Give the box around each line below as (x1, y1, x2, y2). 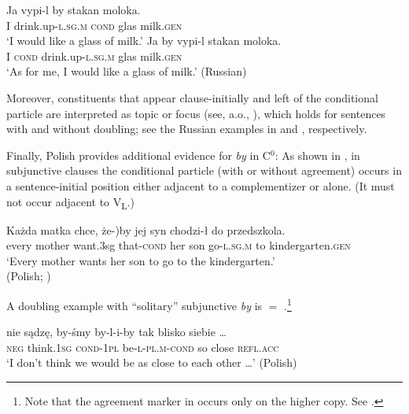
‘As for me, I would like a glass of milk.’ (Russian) (6, 63, 247, 79)
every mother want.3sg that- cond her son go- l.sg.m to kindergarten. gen (6, 237, 351, 253)
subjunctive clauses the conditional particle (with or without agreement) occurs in (6, 162, 402, 179)
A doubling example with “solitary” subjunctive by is (6, 297, 263, 313)
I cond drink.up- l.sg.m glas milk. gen (6, 47, 182, 64)
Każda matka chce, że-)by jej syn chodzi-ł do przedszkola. (6, 221, 286, 238)
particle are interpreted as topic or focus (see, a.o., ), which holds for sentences (6, 105, 386, 121)
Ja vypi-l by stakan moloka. (6, 2, 141, 17)
